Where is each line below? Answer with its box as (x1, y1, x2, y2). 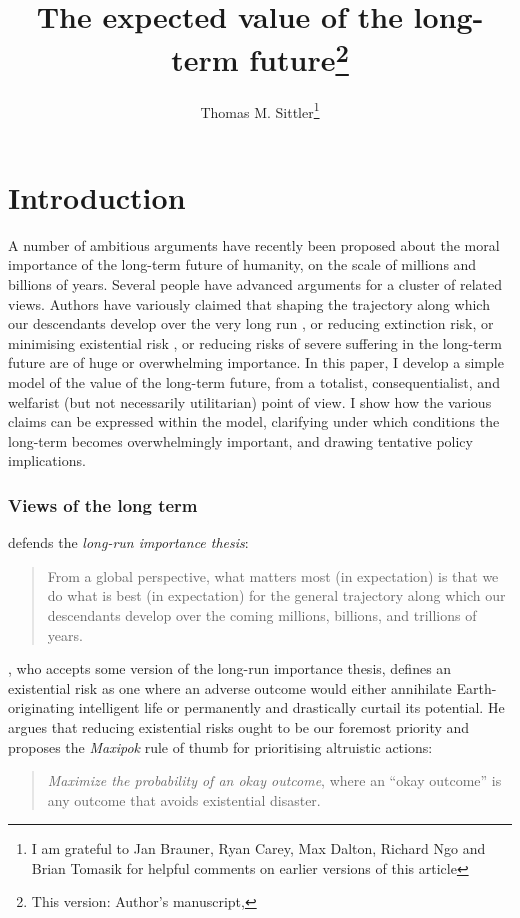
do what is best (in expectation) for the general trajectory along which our (47, 585, 506, 606)
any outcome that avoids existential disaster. (47, 789, 321, 810)
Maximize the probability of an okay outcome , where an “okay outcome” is (47, 770, 502, 791)
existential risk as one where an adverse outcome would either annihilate (8, 677, 452, 698)
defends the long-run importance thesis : (8, 532, 249, 553)
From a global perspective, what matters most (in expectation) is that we (47, 565, 499, 586)
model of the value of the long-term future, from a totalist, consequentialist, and (8, 371, 500, 392)
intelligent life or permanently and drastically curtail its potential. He (78, 697, 505, 718)
